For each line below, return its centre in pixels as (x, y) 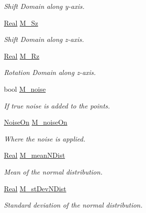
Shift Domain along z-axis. (44, 39)
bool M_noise (25, 89)
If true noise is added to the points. (57, 105)
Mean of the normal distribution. (53, 171)
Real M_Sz (21, 22)
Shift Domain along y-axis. (44, 6)
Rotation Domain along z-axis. (50, 72)
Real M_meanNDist (35, 155)
